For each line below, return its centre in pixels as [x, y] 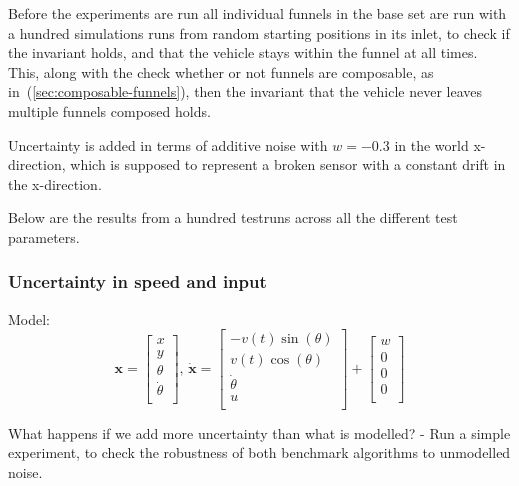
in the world [431, 144]
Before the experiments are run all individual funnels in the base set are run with [257, 13]
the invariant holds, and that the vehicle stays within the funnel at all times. [243, 52]
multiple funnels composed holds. [109, 110]
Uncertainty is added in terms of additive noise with [168, 144]
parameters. [44, 236]
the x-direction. [55, 183]
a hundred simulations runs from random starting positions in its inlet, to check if [259, 32]
